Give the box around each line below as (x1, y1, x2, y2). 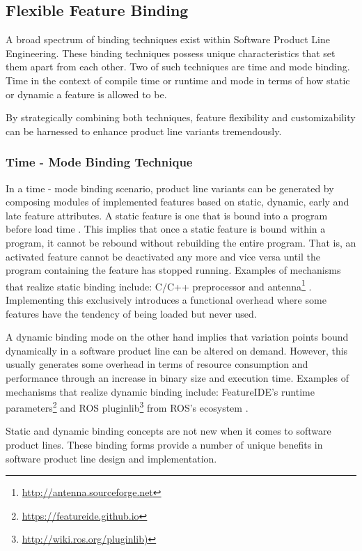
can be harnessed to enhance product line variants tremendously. (6, 123, 282, 138)
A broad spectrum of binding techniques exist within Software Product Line (6, 32, 330, 47)
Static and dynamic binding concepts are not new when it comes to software (6, 424, 331, 438)
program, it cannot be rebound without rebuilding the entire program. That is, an (6, 235, 356, 249)
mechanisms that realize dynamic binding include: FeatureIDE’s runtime (6, 384, 315, 398)
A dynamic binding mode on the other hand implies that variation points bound (6, 329, 349, 344)
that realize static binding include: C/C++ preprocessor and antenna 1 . (6, 277, 312, 293)
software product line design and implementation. (6, 451, 217, 465)
